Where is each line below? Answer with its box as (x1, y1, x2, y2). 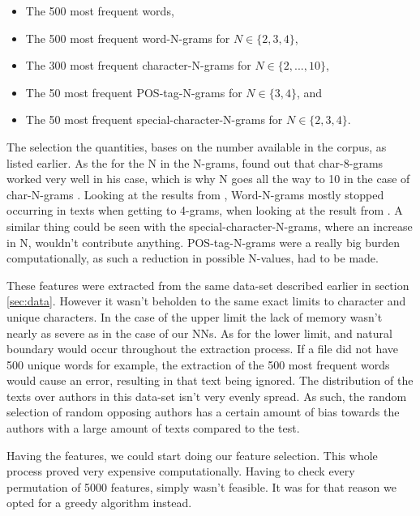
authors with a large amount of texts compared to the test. (6, 420, 300, 437)
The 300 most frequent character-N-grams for (25, 57, 251, 74)
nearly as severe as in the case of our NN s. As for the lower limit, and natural (6, 324, 392, 341)
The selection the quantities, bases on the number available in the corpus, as (6, 138, 387, 155)
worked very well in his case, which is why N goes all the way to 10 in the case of (6, 170, 410, 187)
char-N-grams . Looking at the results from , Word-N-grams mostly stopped (6, 186, 384, 203)
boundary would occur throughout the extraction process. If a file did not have (6, 340, 399, 357)
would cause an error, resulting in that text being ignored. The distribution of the (6, 372, 414, 389)
